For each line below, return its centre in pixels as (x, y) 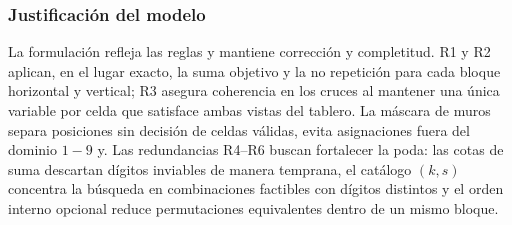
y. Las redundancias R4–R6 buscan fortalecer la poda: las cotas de (300, 149)
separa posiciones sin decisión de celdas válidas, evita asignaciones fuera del (239, 129)
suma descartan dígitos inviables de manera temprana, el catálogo (210, 168)
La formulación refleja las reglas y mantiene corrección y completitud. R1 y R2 (249, 51)
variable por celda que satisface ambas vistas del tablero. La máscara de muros (249, 110)
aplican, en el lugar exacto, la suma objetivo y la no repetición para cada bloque (254, 70)
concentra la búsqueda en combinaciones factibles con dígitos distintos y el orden (256, 188)
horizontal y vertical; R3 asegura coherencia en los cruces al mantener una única (254, 90)
